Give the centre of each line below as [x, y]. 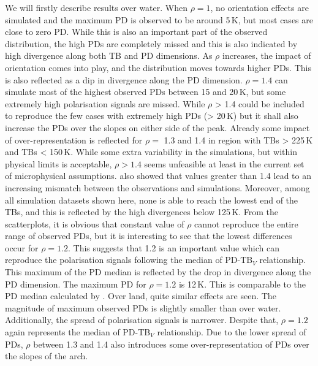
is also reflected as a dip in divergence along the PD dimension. [124, 79]
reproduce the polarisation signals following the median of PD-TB [129, 260]
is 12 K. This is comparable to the [242, 284]
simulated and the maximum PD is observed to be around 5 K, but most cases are [159, 19]
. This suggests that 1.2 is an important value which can [174, 247]
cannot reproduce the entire [246, 223]
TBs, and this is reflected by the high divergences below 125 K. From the [142, 212]
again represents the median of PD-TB [78, 332]
